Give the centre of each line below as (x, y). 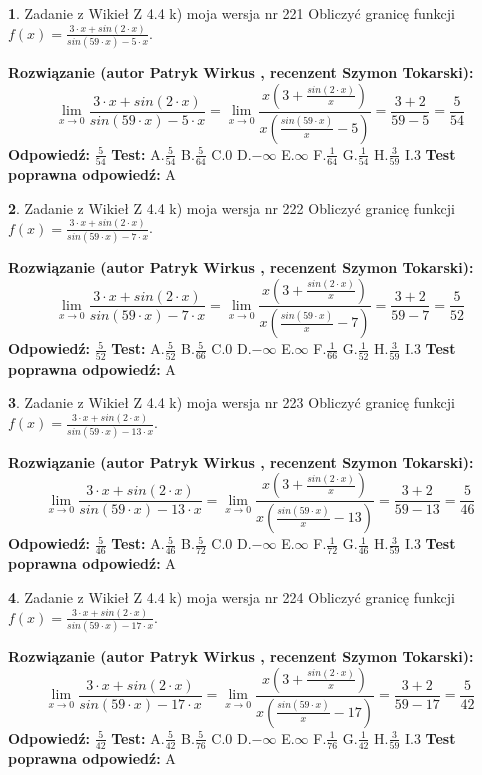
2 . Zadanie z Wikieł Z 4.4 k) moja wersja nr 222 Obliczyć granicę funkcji (231, 207)
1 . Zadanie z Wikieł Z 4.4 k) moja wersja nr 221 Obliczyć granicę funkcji (231, 13)
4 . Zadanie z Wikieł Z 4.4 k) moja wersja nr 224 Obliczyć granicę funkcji (231, 596)
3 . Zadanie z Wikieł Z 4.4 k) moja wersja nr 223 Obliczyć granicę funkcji (231, 402)
